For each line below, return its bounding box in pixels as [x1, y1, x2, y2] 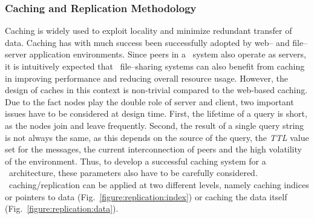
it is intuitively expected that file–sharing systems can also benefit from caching [5, 60, 305, 72]
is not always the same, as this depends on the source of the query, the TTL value [5, 131, 309, 143]
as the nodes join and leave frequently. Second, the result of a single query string [5, 119, 304, 131]
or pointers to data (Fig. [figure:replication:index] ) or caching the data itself [5, 190, 287, 203]
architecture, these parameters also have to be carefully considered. [8, 166, 258, 179]
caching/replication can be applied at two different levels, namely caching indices [8, 178, 309, 191]
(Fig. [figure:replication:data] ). [5, 202, 119, 215]
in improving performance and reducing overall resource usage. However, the [5, 71, 288, 84]
